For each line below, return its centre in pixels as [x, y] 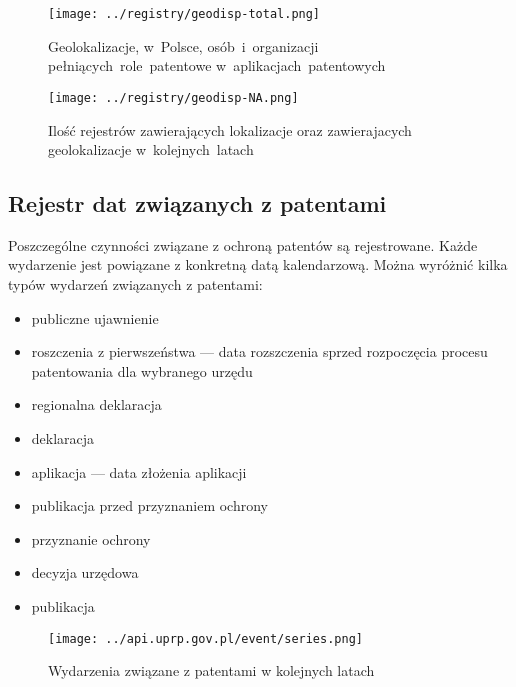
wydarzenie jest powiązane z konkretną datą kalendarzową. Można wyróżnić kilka [258, 264]
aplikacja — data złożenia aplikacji [139, 471]
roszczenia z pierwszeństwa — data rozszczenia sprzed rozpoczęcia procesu [259, 351]
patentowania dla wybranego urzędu [142, 370]
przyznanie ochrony [91, 538]
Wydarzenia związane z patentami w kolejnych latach [211, 670]
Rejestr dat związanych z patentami [197, 203]
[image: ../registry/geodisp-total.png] [184, 14]
